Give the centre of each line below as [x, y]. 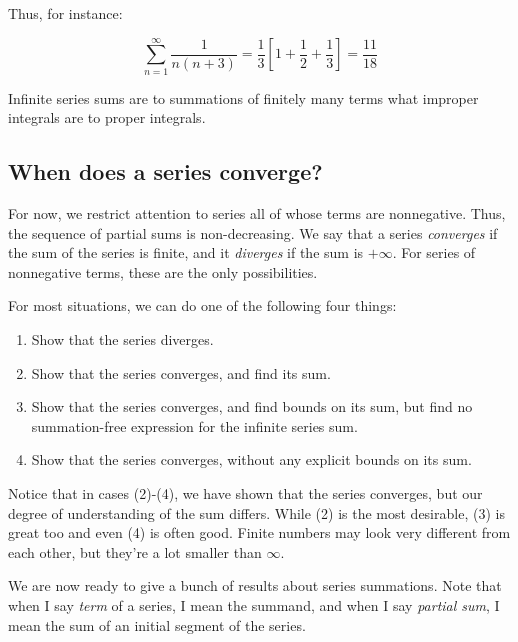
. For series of [434, 252]
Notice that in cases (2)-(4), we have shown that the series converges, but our [245, 493]
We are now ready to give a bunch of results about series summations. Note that [255, 585]
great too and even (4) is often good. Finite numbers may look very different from [259, 532]
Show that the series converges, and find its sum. [181, 372]
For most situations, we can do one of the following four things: [202, 305]
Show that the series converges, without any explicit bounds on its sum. [251, 459]
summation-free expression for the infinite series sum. [194, 425]
